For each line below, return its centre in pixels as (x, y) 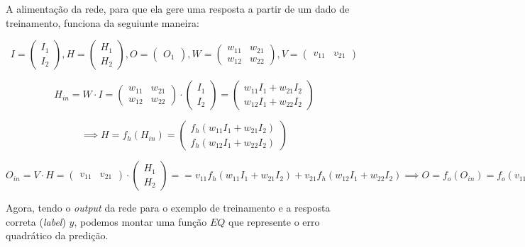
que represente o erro (274, 221)
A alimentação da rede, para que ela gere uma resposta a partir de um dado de (178, 8)
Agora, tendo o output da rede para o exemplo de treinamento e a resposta (168, 208)
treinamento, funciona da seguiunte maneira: (103, 22)
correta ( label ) (36, 221)
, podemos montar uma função (140, 221)
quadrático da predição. (57, 235)
